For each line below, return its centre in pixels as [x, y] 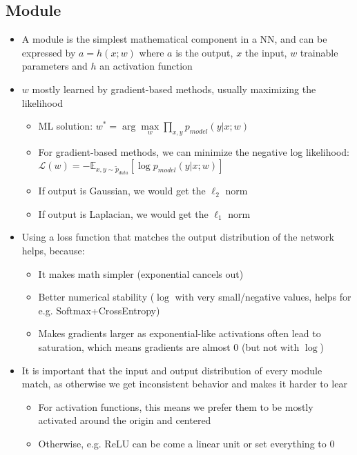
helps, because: [53, 251]
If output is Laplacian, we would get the [123, 213]
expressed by [49, 52]
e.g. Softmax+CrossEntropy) [99, 310]
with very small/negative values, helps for [263, 297]
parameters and [55, 66]
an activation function [146, 66]
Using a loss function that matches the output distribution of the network [178, 237]
